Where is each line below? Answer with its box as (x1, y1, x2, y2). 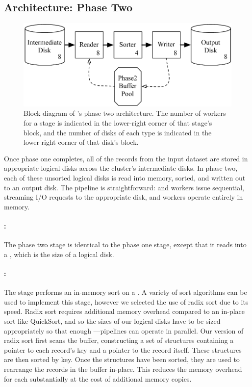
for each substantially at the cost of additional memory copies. (4, 373, 192, 384)
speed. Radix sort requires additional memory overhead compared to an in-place (4, 306, 245, 316)
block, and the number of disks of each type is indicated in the (24, 127, 212, 137)
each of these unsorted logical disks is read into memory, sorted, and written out (4, 173, 246, 183)
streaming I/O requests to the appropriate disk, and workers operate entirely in (4, 192, 243, 202)
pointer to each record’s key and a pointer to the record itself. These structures (4, 344, 242, 355)
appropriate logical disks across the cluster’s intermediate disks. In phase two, (4, 163, 238, 173)
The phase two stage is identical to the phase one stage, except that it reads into (4, 239, 247, 250)
